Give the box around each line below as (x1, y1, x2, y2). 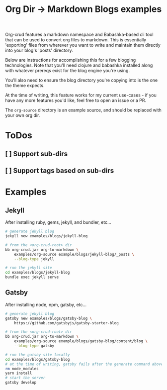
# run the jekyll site (5, 265, 52, 271)
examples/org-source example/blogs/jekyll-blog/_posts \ (14, 252, 135, 257)
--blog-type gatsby (14, 343, 55, 349)
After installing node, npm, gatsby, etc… (5, 301, 87, 307)
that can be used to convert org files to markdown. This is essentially (5, 37, 147, 43)
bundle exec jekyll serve (5, 275, 59, 280)
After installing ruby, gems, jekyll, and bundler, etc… (5, 219, 112, 225)
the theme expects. (5, 83, 45, 89)
